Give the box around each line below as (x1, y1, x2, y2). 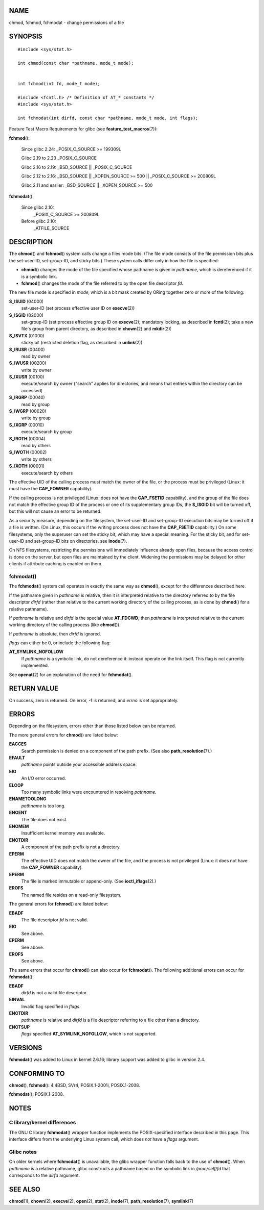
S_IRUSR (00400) (9, 346, 45, 353)
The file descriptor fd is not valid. (21, 917, 88, 923)
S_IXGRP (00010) (9, 422, 44, 428)
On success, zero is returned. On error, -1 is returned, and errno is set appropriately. (9, 697, 178, 703)
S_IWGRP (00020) (9, 408, 46, 414)
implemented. (21, 662, 49, 669)
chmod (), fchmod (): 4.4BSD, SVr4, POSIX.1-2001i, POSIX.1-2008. (9, 1083, 140, 1088)
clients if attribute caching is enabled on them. (9, 561, 103, 567)
